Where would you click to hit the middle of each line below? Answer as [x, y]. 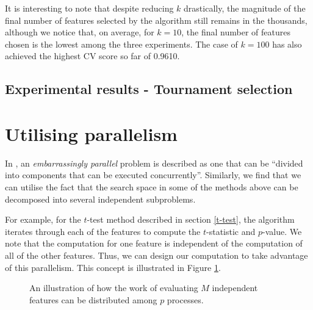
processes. [185, 299]
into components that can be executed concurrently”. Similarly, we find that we [153, 175]
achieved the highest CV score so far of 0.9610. [92, 56]
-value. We [282, 231]
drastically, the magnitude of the [245, 8]
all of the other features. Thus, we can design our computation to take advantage [156, 255]
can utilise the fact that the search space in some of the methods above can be [152, 187]
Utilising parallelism [91, 133]
